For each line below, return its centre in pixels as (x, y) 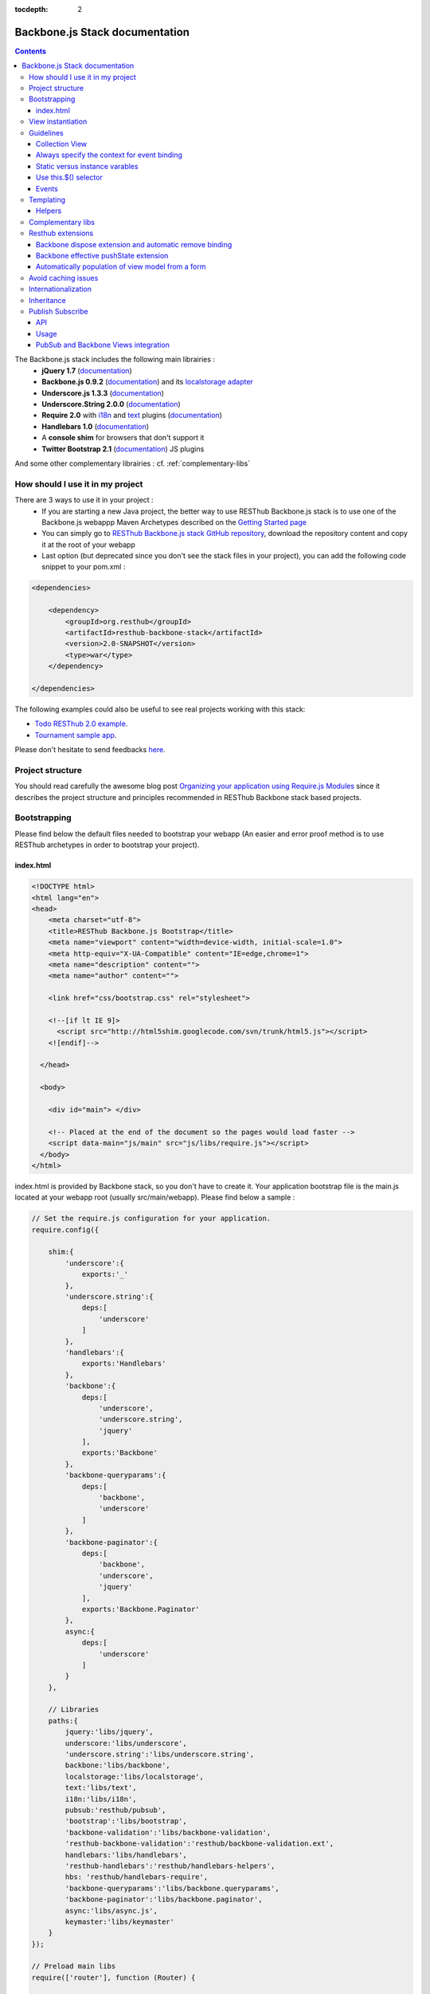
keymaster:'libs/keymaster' (120, 1921)
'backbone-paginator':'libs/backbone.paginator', (164, 1899)
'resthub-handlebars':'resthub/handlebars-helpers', (170, 1866)
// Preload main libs (74, 1966)
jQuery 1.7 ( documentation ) (87, 370)
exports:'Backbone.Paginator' (141, 1609)
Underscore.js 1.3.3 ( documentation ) (103, 393)
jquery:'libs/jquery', (109, 1732)
